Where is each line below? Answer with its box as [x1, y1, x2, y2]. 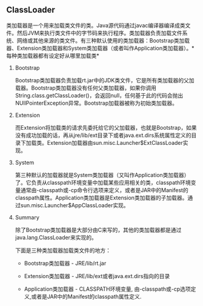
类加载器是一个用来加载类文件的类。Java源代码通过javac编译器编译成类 [6, 21, 186, 29]
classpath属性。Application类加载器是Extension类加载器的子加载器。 [15, 194, 188, 201]
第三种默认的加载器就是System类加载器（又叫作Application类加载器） [15, 171, 190, 178]
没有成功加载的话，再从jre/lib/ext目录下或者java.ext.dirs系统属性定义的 [15, 131, 191, 139]
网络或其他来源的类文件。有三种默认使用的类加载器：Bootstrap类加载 [16, 36, 190, 44]
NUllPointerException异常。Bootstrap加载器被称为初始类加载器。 [15, 99, 178, 107]
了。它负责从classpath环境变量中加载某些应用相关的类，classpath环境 [15, 179, 191, 186]
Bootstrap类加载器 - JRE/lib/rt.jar [24, 259, 107, 267]
